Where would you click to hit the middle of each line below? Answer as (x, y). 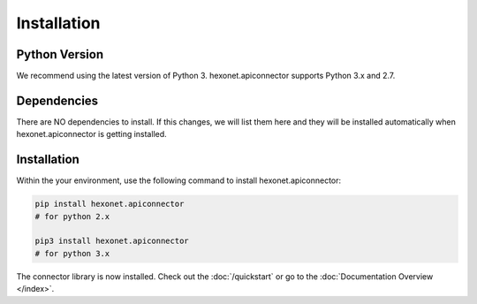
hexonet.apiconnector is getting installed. (91, 134)
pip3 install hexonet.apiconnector (112, 241)
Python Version (60, 54)
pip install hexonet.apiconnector (110, 204)
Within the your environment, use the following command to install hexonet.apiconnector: (179, 180)
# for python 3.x (72, 253)
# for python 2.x (72, 216)
